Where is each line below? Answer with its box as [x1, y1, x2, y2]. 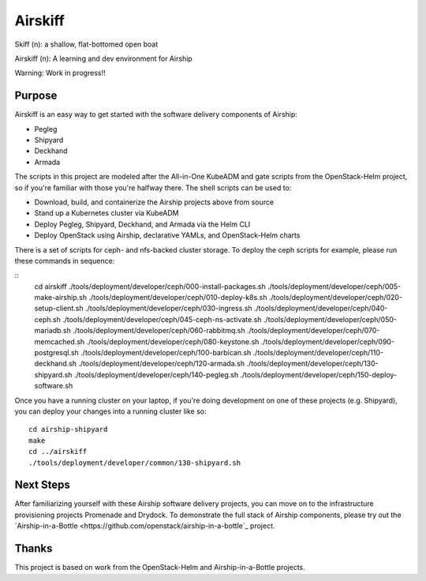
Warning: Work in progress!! [14, 68, 106, 78]
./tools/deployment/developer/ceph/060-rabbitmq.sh [72, 326, 245, 335]
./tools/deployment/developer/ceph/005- [267, 281, 402, 291]
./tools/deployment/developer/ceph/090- [260, 336, 394, 347]
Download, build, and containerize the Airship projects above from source [34, 197, 275, 207]
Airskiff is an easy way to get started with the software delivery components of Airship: [14, 110, 297, 119]
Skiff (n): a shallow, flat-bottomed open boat [14, 39, 159, 49]
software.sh [34, 381, 73, 391]
